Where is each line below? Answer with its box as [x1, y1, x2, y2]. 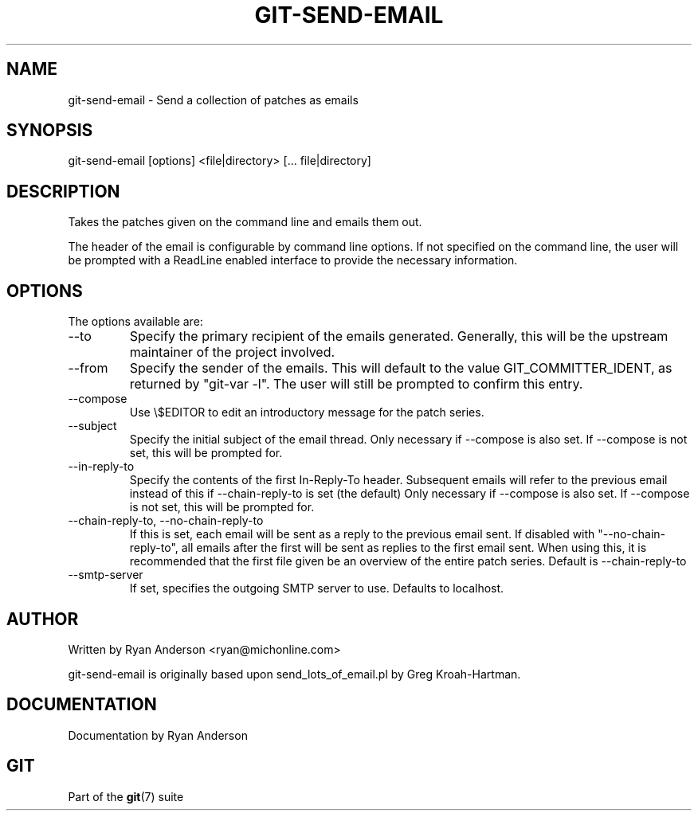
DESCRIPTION [6, 181, 120, 201]
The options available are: [68, 315, 203, 329]
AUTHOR [6, 608, 79, 629]
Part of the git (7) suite [68, 789, 184, 803]
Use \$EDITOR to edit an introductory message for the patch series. [129, 405, 484, 420]
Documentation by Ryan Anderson [68, 728, 248, 742]
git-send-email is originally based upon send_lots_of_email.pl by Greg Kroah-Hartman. [68, 666, 521, 681]
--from [68, 360, 108, 377]
